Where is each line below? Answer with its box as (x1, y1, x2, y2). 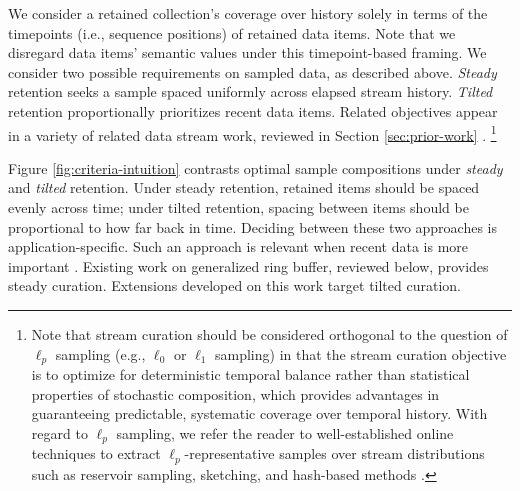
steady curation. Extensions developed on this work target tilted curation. (8, 275, 461, 296)
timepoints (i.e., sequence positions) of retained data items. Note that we (8, 22, 456, 43)
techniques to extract (31, 443, 161, 464)
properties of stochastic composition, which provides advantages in (31, 383, 440, 404)
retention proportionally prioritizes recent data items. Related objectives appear (8, 100, 498, 121)
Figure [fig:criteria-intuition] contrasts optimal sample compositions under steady (8, 157, 503, 178)
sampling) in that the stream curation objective (215, 343, 507, 364)
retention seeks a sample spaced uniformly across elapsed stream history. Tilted (8, 81, 493, 102)
